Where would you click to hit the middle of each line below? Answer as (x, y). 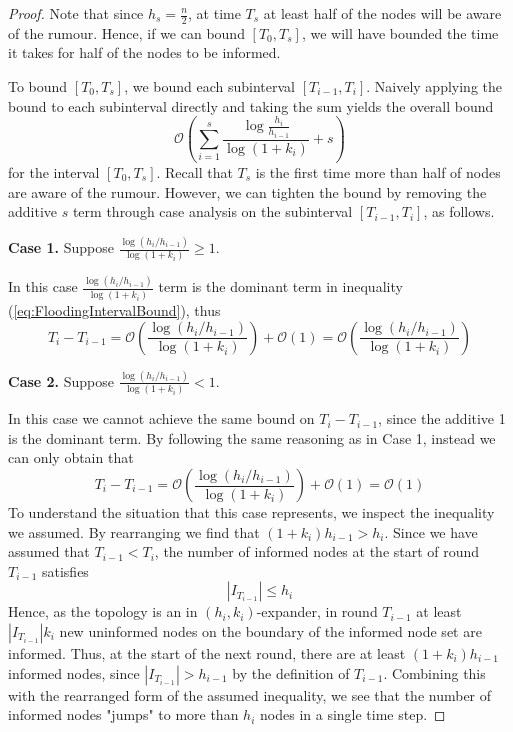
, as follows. (459, 211)
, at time (214, 13)
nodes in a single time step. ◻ (353, 714)
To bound (38, 86)
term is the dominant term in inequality (280, 286)
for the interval (54, 171)
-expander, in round (317, 611)
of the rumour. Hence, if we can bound (126, 32)
